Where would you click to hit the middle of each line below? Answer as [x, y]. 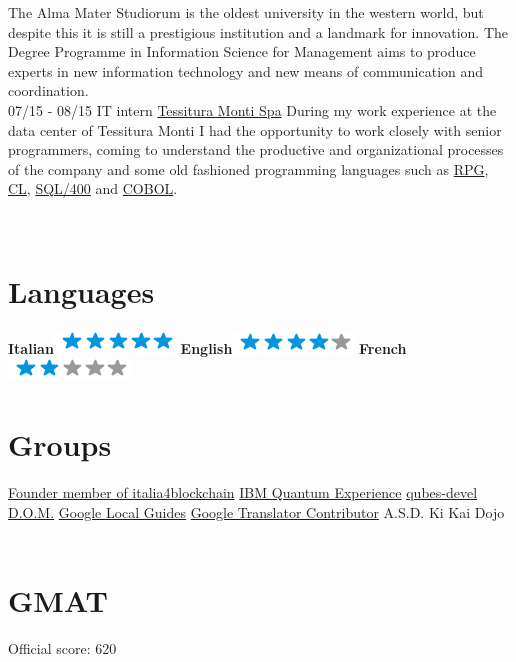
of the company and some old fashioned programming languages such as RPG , [248, 168]
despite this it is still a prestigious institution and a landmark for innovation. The [258, 31]
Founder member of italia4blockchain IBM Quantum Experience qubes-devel [243, 491]
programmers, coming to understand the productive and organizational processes [256, 149]
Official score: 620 [62, 647]
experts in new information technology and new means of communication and [246, 70]
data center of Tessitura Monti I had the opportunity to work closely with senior [255, 129]
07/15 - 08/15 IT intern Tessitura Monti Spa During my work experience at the [252, 109]
